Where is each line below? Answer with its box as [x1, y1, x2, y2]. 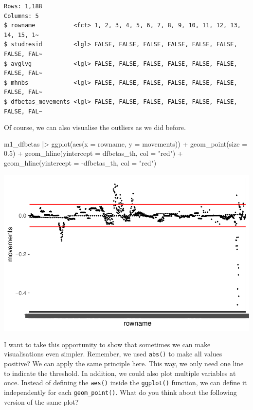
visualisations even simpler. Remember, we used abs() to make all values [4, 349, 222, 359]
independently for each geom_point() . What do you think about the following [4, 387, 237, 397]
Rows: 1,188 [4, 3, 42, 10]
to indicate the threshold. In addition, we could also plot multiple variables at [4, 368, 236, 378]
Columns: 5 [4, 12, 39, 19]
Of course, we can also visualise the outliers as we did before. [4, 122, 186, 132]
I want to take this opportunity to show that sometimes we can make [4, 339, 211, 349]
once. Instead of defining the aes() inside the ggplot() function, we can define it [4, 377, 247, 388]
